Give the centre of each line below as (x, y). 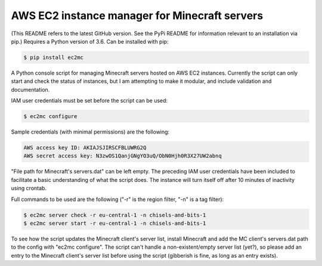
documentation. (30, 89)
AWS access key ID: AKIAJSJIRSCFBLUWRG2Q (85, 148)
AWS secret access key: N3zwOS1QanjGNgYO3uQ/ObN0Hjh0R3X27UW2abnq (123, 156)
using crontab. (29, 188)
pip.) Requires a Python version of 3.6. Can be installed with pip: (90, 41)
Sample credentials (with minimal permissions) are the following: (90, 132)
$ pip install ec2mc (53, 57)
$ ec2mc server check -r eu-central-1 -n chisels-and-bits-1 (115, 215)
